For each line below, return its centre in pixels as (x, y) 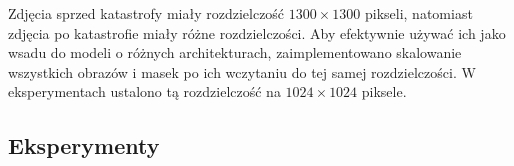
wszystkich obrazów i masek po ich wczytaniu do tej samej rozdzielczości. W (242, 71)
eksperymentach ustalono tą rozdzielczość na (144, 91)
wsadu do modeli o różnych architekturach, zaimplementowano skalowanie (235, 52)
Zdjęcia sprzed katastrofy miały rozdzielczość (146, 13)
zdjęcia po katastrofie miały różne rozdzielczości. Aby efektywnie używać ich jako (257, 32)
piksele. (384, 91)
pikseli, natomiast (418, 13)
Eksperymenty (84, 145)
